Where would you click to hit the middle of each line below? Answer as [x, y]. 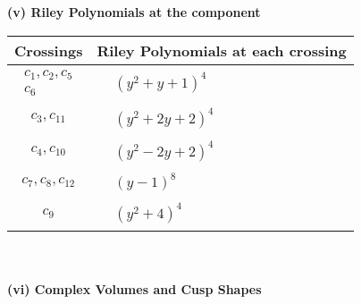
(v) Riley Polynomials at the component [134, 12]
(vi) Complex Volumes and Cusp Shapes [134, 288]
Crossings [49, 50]
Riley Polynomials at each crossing [222, 50]
